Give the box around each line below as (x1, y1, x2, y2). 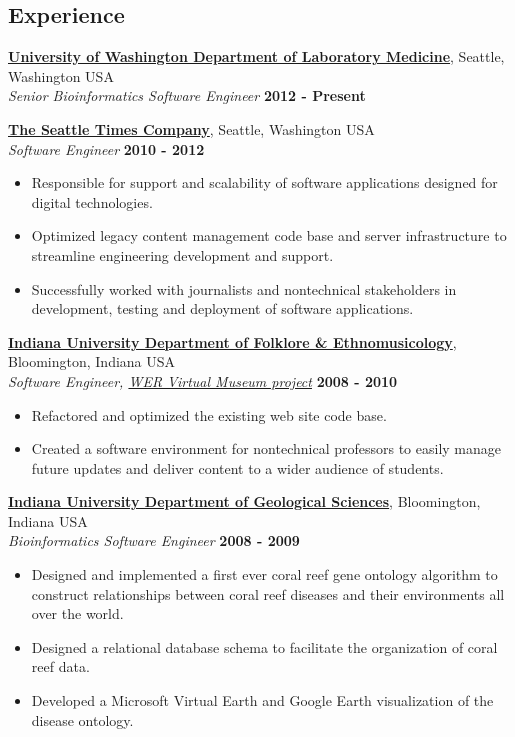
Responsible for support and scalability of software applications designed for (31, 172, 498, 193)
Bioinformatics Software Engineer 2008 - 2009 (8, 530, 300, 551)
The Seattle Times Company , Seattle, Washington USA (8, 118, 375, 139)
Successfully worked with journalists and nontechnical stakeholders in (31, 278, 457, 299)
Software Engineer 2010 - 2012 (8, 138, 205, 159)
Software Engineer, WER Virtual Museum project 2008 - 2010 (8, 370, 398, 391)
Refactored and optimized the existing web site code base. (31, 404, 387, 425)
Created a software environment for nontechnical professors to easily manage (31, 438, 501, 459)
